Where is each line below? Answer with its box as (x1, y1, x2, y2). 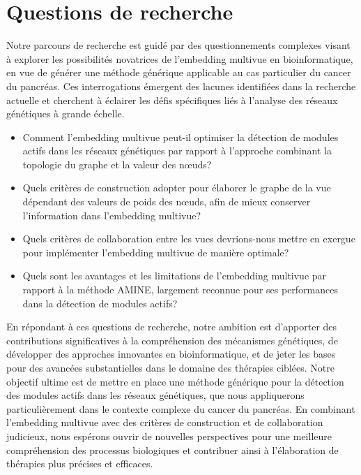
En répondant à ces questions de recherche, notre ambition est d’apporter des (6, 319, 337, 334)
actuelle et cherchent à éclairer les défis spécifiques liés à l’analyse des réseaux (6, 92, 338, 107)
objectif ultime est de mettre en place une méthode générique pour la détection (6, 374, 344, 388)
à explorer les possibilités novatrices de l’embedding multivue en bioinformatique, (6, 51, 353, 66)
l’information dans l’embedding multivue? (22, 207, 201, 222)
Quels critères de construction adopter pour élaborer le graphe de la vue (22, 180, 331, 195)
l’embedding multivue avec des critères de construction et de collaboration (6, 415, 323, 430)
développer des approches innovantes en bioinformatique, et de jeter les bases (6, 346, 336, 361)
